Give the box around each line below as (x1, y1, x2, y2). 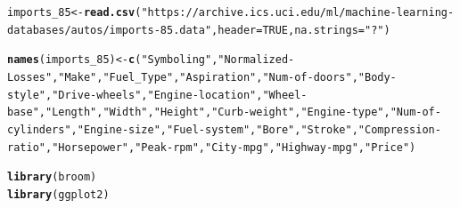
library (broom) (7, 171, 97, 184)
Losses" (7, 70, 53, 84)
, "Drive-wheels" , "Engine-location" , (45, 88, 263, 101)
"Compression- (357, 123, 441, 136)
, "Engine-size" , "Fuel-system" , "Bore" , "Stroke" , (70, 123, 358, 136)
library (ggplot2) (7, 188, 110, 201)
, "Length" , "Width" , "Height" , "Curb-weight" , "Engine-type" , (38, 106, 390, 119)
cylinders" (7, 123, 71, 136)
